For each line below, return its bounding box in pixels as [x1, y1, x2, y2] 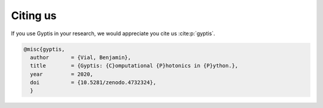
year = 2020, [30, 70, 94, 78]
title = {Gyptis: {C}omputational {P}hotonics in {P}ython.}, [30, 63, 239, 69]
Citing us [11, 9, 57, 22]
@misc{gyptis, [23, 45, 65, 53]
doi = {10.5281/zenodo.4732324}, [30, 79, 157, 86]
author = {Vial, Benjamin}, [30, 54, 132, 61]
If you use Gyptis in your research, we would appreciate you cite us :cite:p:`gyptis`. [11, 30, 215, 37]
